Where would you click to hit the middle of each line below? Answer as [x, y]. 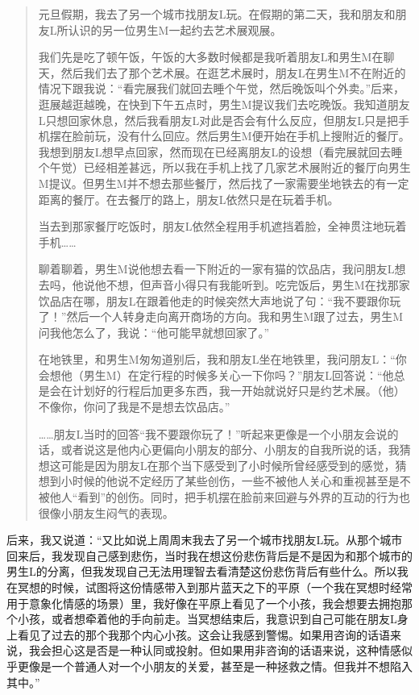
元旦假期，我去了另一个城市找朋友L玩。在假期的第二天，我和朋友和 [217, 14]
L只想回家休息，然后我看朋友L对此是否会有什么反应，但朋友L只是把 [218, 120]
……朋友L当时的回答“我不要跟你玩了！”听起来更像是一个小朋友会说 [213, 433]
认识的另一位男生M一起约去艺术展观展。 [175, 29]
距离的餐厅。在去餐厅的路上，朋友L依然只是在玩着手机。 [189, 199]
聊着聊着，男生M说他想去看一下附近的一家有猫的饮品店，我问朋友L [216, 269]
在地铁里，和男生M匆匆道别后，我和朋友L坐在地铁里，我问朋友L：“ [217, 359]
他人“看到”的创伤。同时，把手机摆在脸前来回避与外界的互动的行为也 [230, 497]
